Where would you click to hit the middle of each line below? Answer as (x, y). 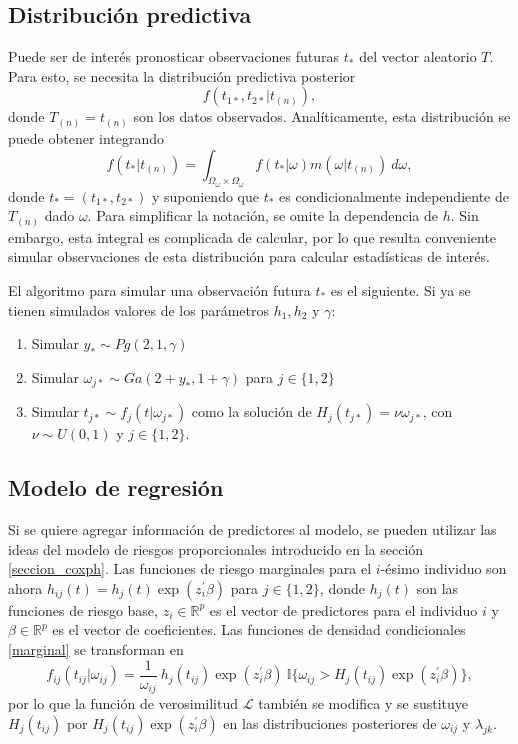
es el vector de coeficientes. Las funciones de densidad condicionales (259, 629)
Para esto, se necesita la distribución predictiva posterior (182, 75)
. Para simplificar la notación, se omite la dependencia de (263, 215)
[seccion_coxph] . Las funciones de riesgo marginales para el (190, 568)
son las (437, 587)
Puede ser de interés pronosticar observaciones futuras (174, 56)
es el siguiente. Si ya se (400, 290)
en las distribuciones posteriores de (330, 722)
